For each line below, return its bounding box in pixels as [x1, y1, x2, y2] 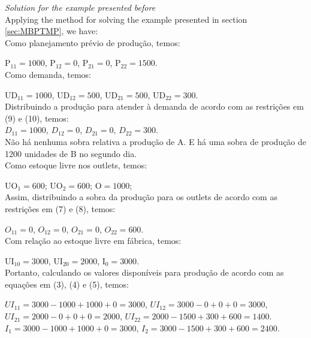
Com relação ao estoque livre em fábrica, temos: [5, 234, 182, 247]
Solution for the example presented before [5, 1, 156, 13]
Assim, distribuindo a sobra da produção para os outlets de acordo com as [5, 191, 277, 203]
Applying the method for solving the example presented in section [5, 13, 247, 25]
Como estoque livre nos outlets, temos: [5, 159, 147, 171]
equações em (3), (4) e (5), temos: [5, 277, 129, 290]
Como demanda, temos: [5, 68, 91, 80]
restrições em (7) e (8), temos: [5, 202, 116, 215]
